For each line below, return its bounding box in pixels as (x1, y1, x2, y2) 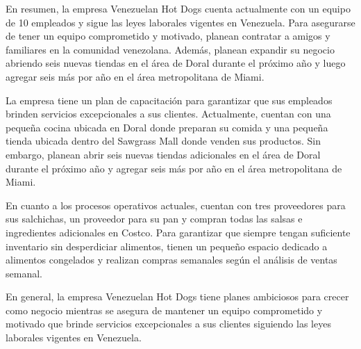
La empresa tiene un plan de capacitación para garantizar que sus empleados (6, 92, 333, 107)
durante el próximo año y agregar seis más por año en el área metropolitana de (6, 161, 342, 175)
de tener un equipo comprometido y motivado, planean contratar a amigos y (6, 29, 330, 43)
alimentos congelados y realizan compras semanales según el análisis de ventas (6, 252, 337, 267)
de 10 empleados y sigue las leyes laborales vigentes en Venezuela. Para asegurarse (6, 15, 355, 29)
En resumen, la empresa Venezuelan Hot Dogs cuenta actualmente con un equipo (6, 1, 351, 15)
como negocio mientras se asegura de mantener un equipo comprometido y (6, 302, 323, 317)
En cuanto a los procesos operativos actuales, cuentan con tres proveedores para (6, 197, 346, 212)
